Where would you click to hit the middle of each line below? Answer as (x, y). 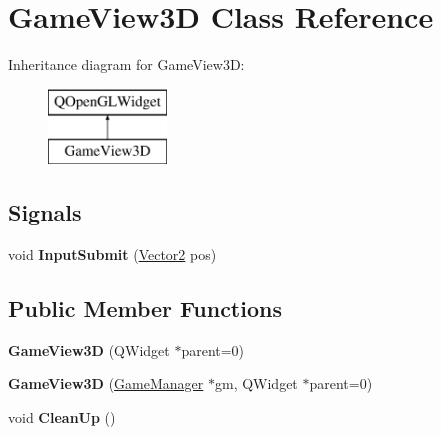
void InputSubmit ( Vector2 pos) (112, 254)
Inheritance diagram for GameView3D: (126, 64)
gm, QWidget (256, 383)
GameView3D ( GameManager (106, 383)
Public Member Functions (145, 308)
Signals (45, 212)
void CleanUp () (62, 417)
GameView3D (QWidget (89, 349)
